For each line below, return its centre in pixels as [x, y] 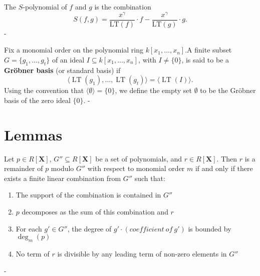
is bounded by [210, 228]
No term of [33, 253]
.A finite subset [208, 50]
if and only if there [224, 168]
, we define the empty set [154, 90]
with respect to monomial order [136, 168]
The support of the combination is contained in [88, 195]
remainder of [24, 168]
